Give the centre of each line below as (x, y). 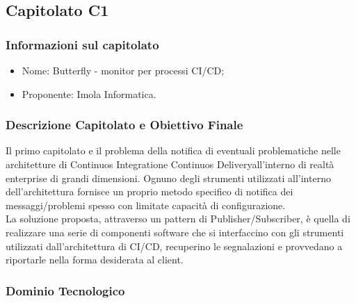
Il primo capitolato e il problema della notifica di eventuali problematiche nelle (173, 150)
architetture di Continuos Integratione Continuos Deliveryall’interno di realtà (170, 164)
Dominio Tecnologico (65, 290)
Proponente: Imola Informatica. (89, 93)
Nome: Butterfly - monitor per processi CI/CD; (123, 70)
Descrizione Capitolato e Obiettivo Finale (124, 125)
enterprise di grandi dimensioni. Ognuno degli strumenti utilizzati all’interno (168, 178)
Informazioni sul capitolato (82, 44)
